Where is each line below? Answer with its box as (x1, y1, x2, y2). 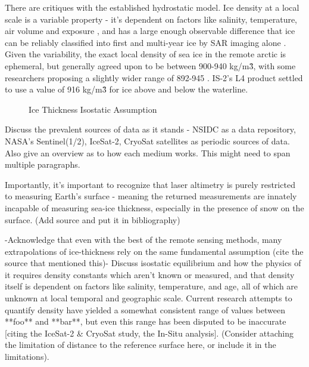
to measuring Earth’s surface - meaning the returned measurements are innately (5, 190, 297, 202)
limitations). (5, 350, 49, 363)
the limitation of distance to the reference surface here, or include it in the (5, 338, 276, 351)
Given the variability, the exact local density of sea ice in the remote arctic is (5, 48, 286, 60)
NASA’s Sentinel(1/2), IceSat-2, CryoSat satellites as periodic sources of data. (5, 134, 290, 147)
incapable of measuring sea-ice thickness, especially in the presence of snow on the (5, 201, 304, 214)
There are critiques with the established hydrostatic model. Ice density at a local (5, 1, 299, 13)
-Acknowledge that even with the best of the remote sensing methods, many (5, 233, 282, 246)
